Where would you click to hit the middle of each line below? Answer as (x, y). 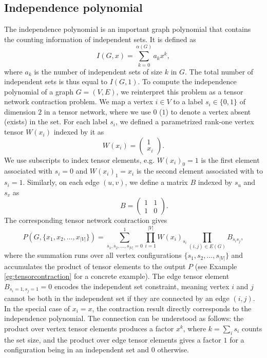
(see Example (216, 266)
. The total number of (219, 71)
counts (252, 328)
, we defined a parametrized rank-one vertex (185, 121)
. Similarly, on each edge (61, 182)
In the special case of (37, 308)
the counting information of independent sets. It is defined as (100, 39)
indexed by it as (79, 132)
